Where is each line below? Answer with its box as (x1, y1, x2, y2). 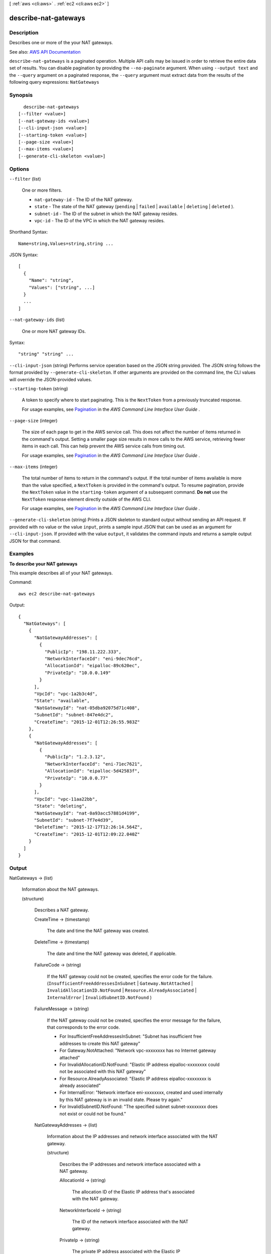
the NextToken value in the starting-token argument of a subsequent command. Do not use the (22, 489, 228, 495)
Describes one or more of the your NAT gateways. (9, 40, 113, 46)
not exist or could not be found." (59, 1111, 126, 1117)
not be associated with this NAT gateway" (59, 1068, 146, 1074)
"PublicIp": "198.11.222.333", (44, 649, 121, 655)
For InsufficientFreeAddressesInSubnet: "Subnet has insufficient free (59, 1033, 202, 1039)
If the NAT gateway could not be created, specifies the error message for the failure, (47, 1017, 222, 1023)
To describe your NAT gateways (9, 561, 78, 567)
